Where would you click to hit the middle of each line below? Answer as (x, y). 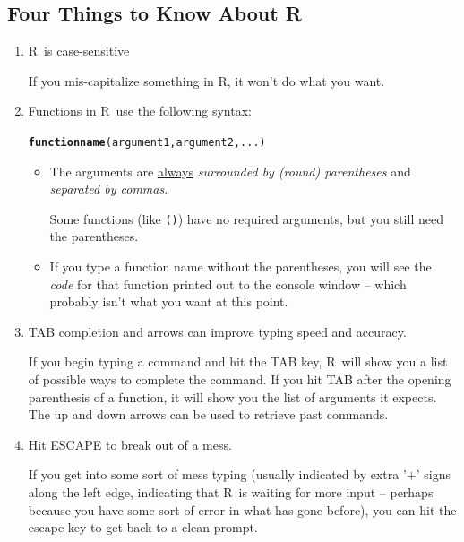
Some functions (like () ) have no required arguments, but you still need (246, 218)
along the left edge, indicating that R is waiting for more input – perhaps (231, 492)
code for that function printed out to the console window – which (228, 284)
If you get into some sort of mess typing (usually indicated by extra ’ (217, 474)
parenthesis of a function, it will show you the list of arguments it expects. (232, 396)
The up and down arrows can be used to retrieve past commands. (208, 414)
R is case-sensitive (79, 51)
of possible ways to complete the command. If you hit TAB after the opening (240, 379)
